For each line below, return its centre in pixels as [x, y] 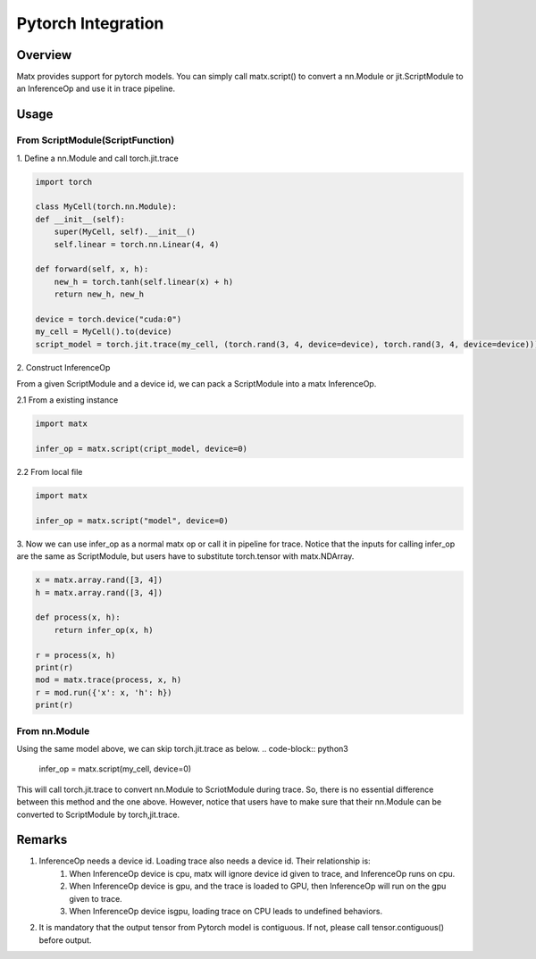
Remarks [42, 840]
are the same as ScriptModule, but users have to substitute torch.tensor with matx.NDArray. [185, 556]
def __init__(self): [80, 219]
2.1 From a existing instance [67, 400]
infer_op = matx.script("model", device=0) [132, 521]
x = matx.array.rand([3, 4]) [99, 580]
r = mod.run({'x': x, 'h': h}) [104, 692]
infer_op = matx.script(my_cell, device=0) [115, 769]
